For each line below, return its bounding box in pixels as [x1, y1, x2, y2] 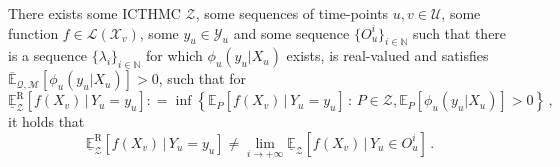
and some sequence [233, 22, 350, 43]
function [8, 22, 59, 43]
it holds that [8, 111, 85, 132]
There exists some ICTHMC [8, 3, 181, 23]
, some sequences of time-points [195, 3, 389, 23]
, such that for [158, 68, 246, 89]
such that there [413, 22, 507, 43]
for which [146, 45, 203, 66]
